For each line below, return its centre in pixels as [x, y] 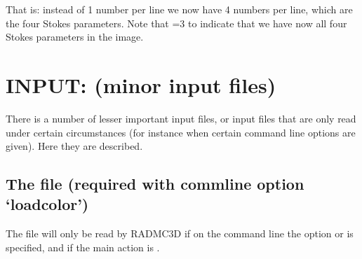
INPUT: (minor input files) [141, 84]
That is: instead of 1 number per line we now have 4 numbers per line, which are [179, 9]
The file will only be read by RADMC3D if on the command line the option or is [180, 233]
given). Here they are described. [74, 146]
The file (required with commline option [155, 184]
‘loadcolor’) [47, 204]
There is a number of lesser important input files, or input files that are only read [181, 118]
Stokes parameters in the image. [75, 37]
